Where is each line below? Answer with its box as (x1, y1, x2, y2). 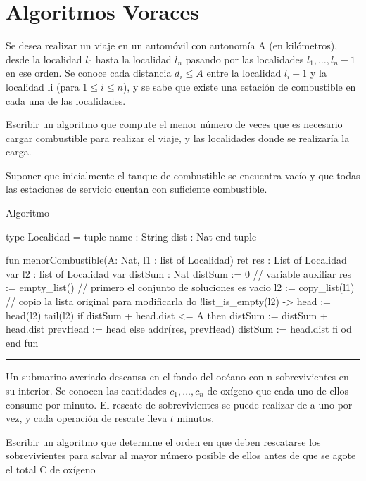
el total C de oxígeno (6, 461, 96, 476)
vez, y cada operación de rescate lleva (6, 411, 168, 425)
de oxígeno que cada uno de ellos (207, 383, 348, 397)
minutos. (177, 411, 215, 425)
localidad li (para (6, 79, 80, 94)
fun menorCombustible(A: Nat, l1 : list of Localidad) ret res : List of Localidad (6, 252, 347, 267)
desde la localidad (6, 51, 82, 66)
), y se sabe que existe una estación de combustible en (122, 79, 356, 94)
